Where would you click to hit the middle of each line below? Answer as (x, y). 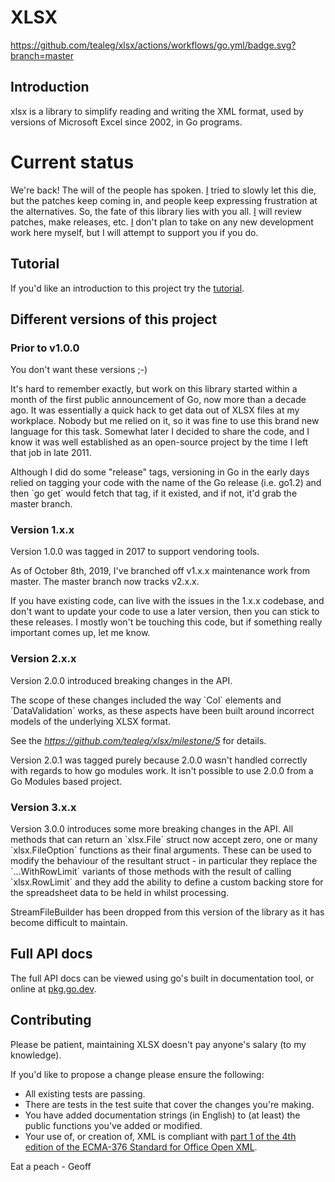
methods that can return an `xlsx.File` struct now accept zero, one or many (164, 840)
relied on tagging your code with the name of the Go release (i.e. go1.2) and (166, 483)
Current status (72, 162)
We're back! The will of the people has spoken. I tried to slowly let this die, (163, 190)
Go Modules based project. (66, 781)
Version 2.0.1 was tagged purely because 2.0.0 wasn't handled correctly (159, 760)
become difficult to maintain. (69, 923)
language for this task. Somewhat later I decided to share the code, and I (160, 432)
